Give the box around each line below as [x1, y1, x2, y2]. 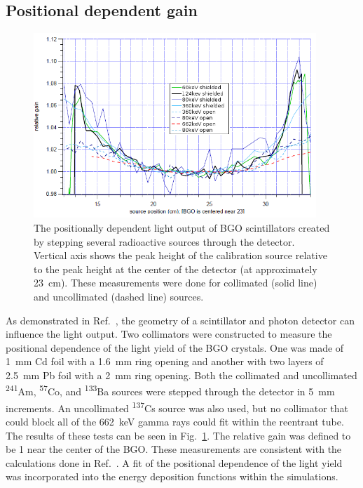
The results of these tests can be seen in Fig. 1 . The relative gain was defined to [6, 428, 351, 442]
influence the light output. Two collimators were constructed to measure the [6, 327, 332, 341]
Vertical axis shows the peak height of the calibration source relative [34, 248, 327, 263]
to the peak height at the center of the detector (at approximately [34, 261, 317, 276]
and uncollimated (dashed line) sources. [34, 289, 204, 303]
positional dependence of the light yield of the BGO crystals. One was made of [6, 340, 344, 355]
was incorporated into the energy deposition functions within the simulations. [6, 469, 338, 484]
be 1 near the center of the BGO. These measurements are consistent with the [6, 442, 342, 456]
